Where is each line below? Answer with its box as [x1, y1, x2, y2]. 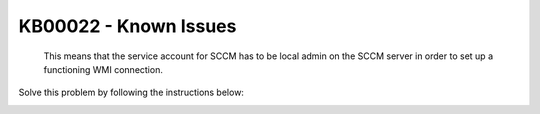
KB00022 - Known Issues [18, 15, 237, 37]
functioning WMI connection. [43, 63, 164, 75]
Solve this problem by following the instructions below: [18, 86, 245, 99]
